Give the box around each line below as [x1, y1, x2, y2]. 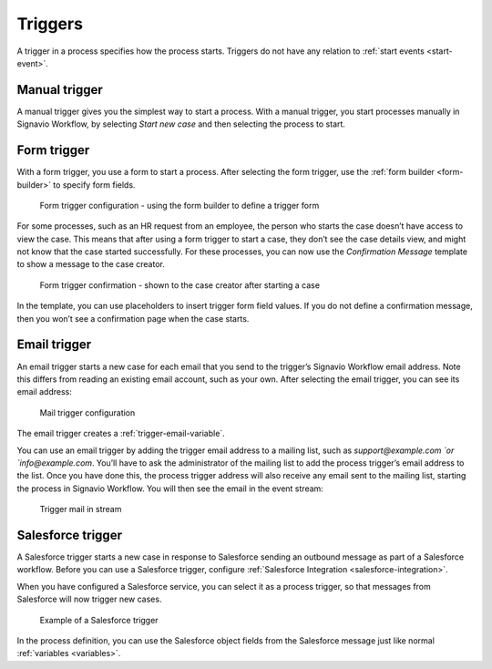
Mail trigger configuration [39, 407, 136, 418]
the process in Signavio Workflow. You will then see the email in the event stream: [16, 483, 323, 494]
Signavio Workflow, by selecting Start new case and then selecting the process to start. [16, 118, 346, 129]
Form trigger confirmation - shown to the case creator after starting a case [39, 279, 321, 291]
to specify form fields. [53, 179, 136, 190]
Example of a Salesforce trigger [39, 614, 159, 625]
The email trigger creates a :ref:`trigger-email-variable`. [16, 428, 225, 439]
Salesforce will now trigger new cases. [16, 593, 162, 605]
